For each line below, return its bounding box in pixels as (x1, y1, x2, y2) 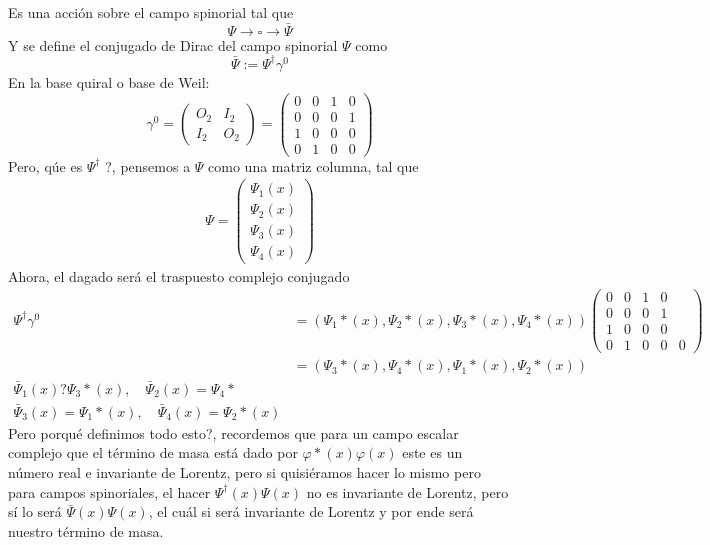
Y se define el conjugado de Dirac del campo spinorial (8, 34, 338, 55)
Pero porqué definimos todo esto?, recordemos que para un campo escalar (8, 422, 459, 443)
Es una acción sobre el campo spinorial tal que (8, 2, 294, 22)
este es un (402, 442, 463, 463)
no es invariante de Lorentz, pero (306, 481, 509, 502)
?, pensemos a (105, 155, 191, 176)
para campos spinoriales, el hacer (8, 481, 211, 502)
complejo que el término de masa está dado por (8, 442, 298, 463)
